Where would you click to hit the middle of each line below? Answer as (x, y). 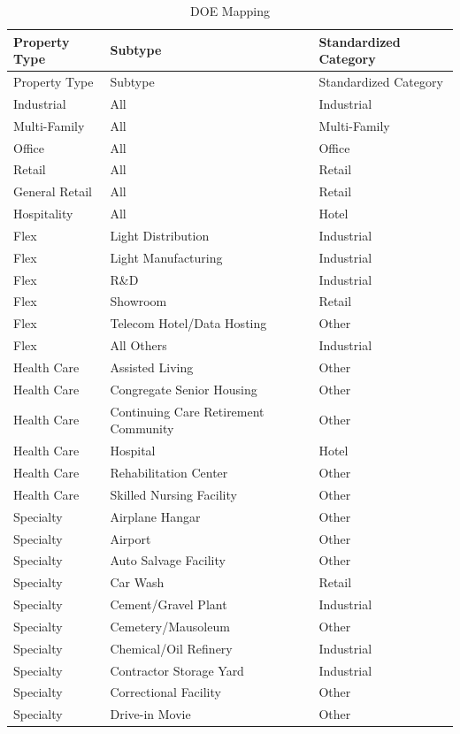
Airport (130, 538)
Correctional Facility (165, 692)
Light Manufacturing (166, 257)
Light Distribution (160, 235)
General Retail (53, 191)
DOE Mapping (230, 11)
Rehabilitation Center (169, 472)
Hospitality (43, 214)
